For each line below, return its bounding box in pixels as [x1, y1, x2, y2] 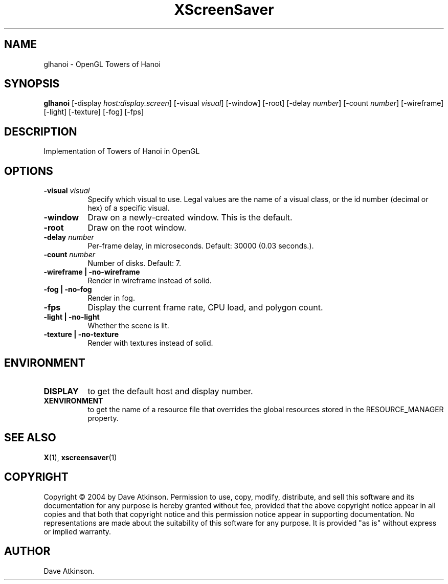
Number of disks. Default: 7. [87, 259, 182, 268]
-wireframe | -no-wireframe [43, 267, 140, 277]
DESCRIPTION [4, 125, 77, 138]
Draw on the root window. [87, 222, 187, 233]
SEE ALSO [4, 431, 56, 444]
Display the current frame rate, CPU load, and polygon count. [87, 302, 323, 313]
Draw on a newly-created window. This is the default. [87, 212, 293, 223]
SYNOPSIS [4, 77, 60, 91]
